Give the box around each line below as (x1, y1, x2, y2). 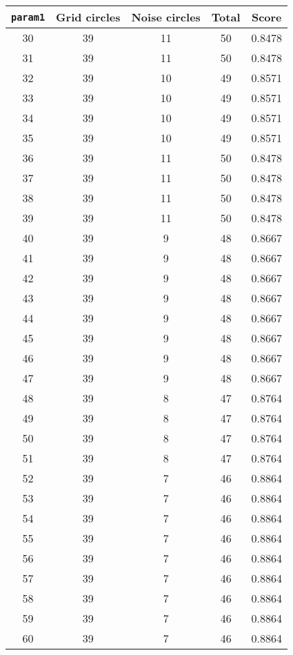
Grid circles (56, 9, 121, 25)
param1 (11, 11, 46, 23)
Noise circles (131, 9, 201, 25)
